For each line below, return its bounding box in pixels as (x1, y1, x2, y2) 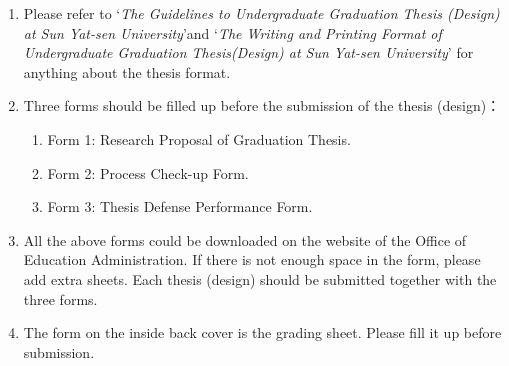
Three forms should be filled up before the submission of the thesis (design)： (23, 95, 501, 116)
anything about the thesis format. (23, 61, 231, 82)
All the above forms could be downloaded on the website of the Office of (23, 229, 467, 250)
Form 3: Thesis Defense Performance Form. (47, 196, 313, 217)
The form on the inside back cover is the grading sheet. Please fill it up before (23, 322, 502, 343)
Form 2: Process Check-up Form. (47, 162, 249, 183)
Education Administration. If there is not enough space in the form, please (23, 249, 481, 270)
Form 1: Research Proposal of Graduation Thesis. (47, 128, 351, 149)
